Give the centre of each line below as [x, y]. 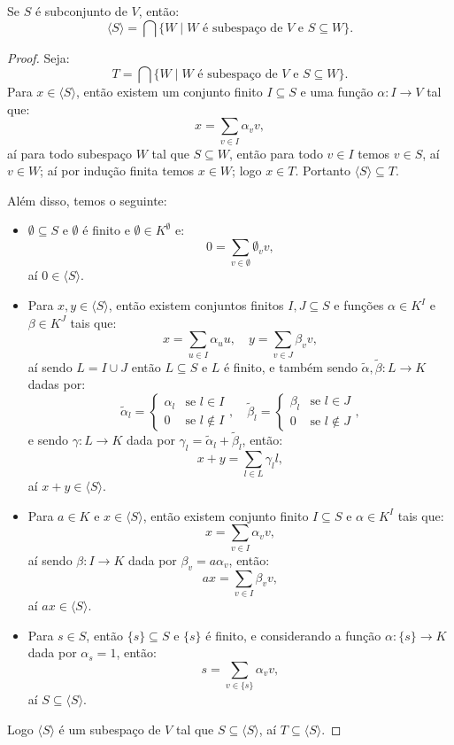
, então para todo [276, 153]
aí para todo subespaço [69, 153]
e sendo [48, 440]
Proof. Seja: [38, 57]
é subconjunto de [81, 11]
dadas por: [57, 384]
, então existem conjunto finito [226, 515]
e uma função [337, 92]
